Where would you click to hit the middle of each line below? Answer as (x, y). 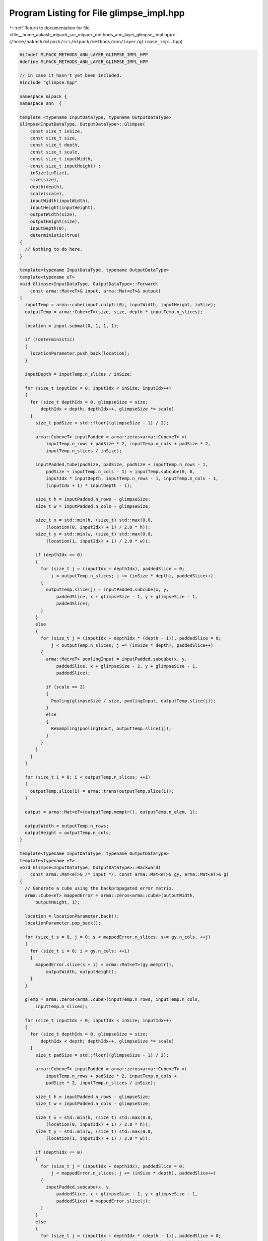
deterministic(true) (55, 235)
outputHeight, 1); (58, 902)
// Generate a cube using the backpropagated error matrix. (100, 888)
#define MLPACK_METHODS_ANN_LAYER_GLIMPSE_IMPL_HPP (84, 62)
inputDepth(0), (48, 229)
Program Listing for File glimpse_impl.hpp (97, 13)
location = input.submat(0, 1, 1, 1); (72, 326)
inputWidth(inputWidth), (60, 201)
